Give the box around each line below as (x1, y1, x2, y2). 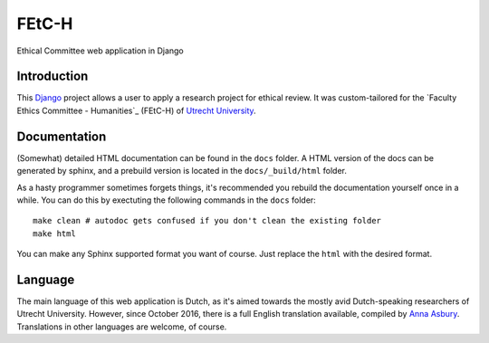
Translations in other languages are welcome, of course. (16, 321, 227, 332)
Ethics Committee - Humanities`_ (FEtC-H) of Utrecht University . (16, 105, 257, 116)
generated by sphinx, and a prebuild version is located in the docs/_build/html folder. (16, 166, 348, 176)
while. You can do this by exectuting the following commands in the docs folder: (16, 195, 316, 205)
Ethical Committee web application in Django (16, 45, 185, 56)
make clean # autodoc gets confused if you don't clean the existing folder (33, 215, 382, 226)
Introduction (16, 69, 89, 84)
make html (33, 228, 76, 239)
